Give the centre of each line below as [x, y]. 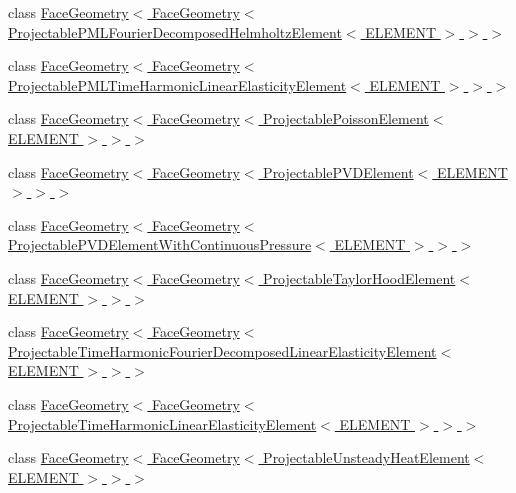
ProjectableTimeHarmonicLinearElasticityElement [162, 423]
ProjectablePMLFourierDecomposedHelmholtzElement [175, 31]
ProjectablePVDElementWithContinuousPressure [160, 244]
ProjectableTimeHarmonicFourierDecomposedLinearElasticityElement [222, 350]
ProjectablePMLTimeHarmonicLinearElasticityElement [177, 84]
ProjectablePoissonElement [346, 118]
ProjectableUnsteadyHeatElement [366, 457]
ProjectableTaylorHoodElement [359, 277]
